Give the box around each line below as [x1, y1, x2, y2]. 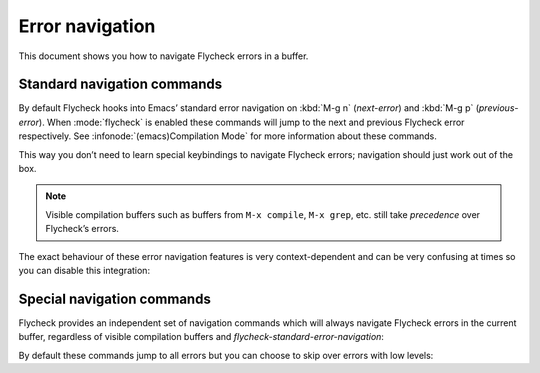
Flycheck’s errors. [45, 223, 120, 235]
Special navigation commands [18, 290, 212, 307]
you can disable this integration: [18, 264, 150, 276]
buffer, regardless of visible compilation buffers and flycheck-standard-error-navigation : [18, 331, 385, 343]
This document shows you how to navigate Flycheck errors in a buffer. [18, 50, 309, 62]
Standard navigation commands [18, 76, 223, 93]
